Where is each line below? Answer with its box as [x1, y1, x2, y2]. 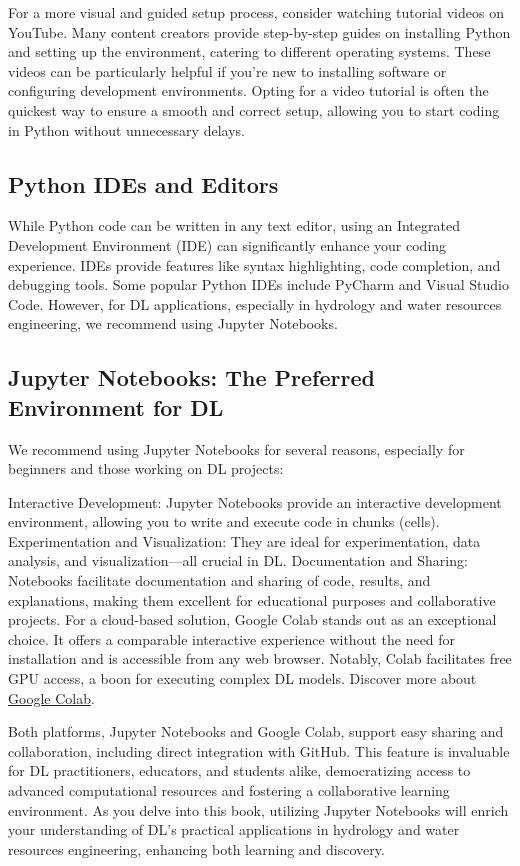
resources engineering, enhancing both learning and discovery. [8, 838, 385, 859]
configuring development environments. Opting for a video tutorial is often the [8, 80, 489, 101]
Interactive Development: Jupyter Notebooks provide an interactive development [8, 491, 502, 512]
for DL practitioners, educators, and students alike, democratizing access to [8, 760, 471, 781]
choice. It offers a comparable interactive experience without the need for [8, 628, 456, 649]
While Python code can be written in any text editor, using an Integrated [8, 215, 460, 236]
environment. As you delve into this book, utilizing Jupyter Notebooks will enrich [8, 799, 509, 820]
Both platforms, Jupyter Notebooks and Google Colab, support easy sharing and [8, 721, 504, 742]
